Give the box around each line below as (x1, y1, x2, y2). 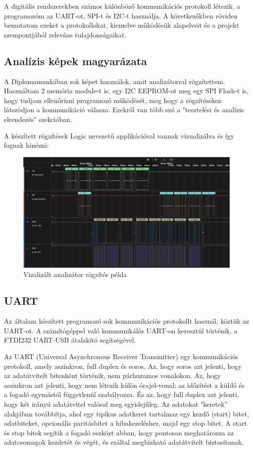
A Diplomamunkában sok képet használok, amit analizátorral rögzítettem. (4, 76, 225, 86)
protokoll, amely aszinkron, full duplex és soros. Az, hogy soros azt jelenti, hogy (4, 361, 242, 371)
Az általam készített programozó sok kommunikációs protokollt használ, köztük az (4, 316, 249, 326)
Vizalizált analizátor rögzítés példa (23, 269, 127, 279)
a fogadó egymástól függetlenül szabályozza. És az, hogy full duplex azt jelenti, (4, 389, 239, 399)
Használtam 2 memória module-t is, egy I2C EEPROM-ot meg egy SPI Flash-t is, (4, 86, 249, 96)
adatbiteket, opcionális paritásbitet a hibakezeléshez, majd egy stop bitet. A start (4, 418, 247, 428)
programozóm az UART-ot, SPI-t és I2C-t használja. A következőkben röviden (4, 10, 238, 20)
